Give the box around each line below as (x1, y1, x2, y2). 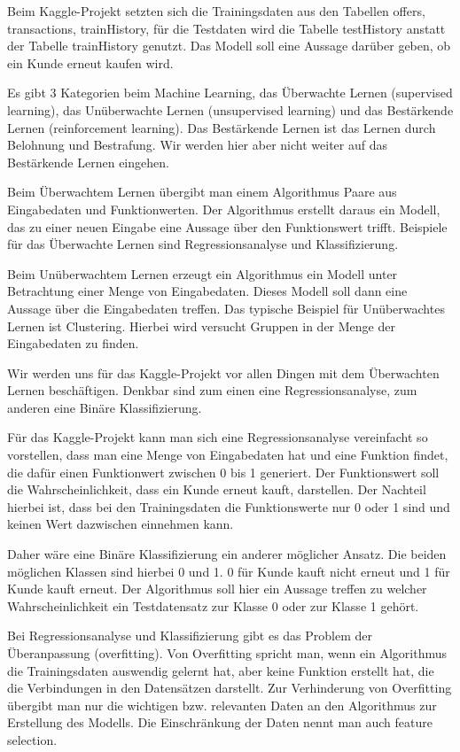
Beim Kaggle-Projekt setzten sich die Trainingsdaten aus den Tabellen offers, (7, 2, 425, 19)
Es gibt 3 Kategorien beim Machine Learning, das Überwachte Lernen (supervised (7, 83, 453, 102)
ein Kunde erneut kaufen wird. (7, 53, 174, 72)
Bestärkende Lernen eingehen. (7, 152, 169, 171)
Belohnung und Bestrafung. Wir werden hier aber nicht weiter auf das (7, 136, 387, 154)
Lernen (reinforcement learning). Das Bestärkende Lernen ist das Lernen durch (7, 118, 436, 136)
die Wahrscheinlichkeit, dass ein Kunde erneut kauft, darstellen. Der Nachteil (7, 480, 426, 499)
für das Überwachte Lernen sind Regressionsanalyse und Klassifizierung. (7, 235, 399, 253)
